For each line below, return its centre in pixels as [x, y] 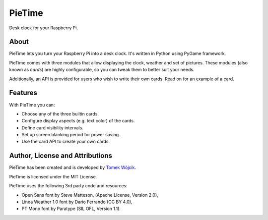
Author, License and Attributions [61, 156]
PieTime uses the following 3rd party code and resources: [68, 186]
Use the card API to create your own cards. [66, 142]
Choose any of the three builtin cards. [60, 113]
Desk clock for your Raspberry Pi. [44, 28]
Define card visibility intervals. [53, 128]
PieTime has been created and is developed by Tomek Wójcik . [73, 167]
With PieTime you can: [32, 105]
